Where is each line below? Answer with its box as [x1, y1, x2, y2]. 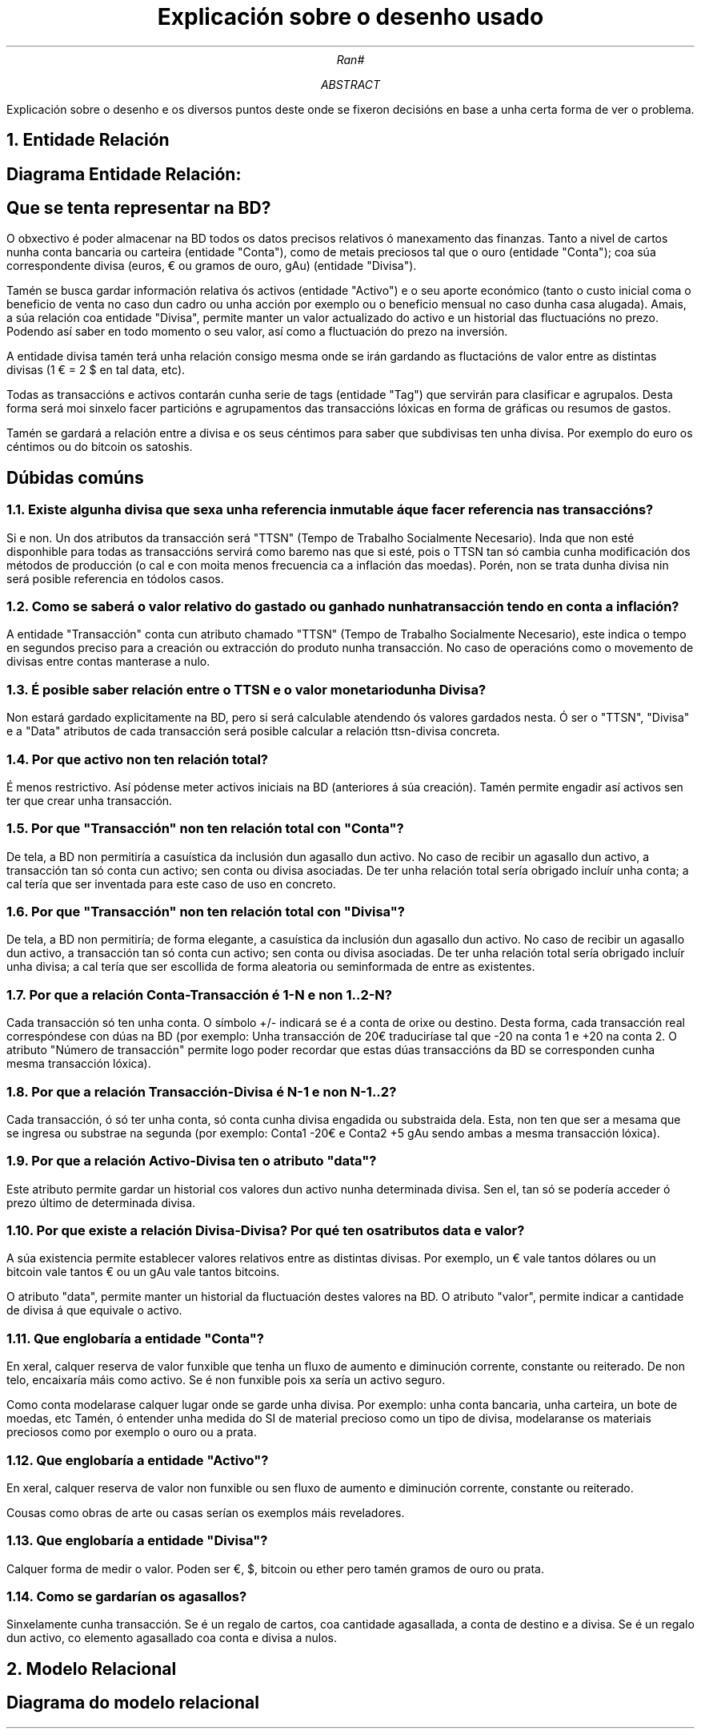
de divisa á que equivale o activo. [6, 1303, 182, 1318]
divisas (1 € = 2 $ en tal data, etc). [6, 363, 186, 377]
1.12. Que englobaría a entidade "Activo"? [6, 1451, 269, 1468]
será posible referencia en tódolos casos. [6, 571, 224, 586]
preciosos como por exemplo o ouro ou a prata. [6, 1425, 257, 1439]
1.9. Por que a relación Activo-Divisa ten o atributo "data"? [6, 1153, 377, 1169]
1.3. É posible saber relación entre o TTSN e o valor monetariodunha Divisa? [6, 681, 487, 698]
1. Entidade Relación [6, 130, 170, 151]
